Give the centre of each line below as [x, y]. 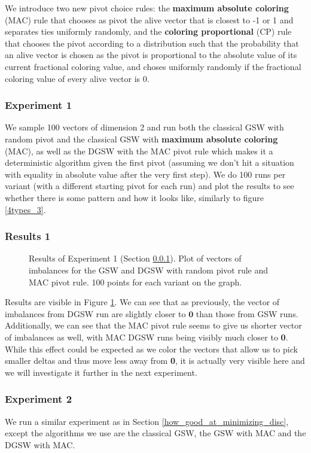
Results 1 [28, 236]
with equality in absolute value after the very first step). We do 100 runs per [145, 174]
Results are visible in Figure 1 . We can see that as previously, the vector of [142, 302]
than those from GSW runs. [247, 313]
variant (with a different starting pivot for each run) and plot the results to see [150, 186]
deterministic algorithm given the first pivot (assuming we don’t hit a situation [150, 162]
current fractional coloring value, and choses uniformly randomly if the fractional [153, 66]
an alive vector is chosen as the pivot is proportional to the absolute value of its [151, 55]
